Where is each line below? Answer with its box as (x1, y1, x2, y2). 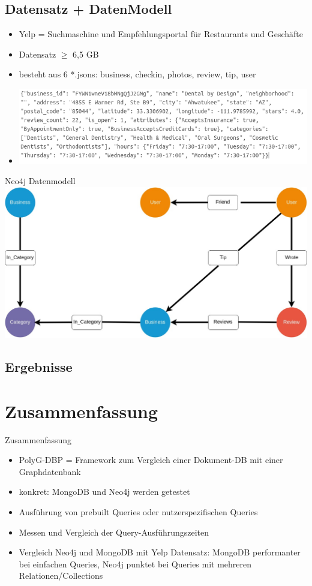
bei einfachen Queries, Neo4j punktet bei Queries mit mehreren (19, 557, 252, 570)
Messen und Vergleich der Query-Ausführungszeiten (19, 525, 209, 538)
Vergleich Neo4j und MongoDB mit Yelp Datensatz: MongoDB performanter (19, 546, 301, 558)
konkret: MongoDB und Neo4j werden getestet (19, 485, 190, 498)
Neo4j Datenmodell (5, 174, 76, 187)
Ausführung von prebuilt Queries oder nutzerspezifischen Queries (19, 505, 258, 518)
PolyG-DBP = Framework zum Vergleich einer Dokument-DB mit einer (19, 453, 283, 466)
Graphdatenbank (19, 465, 81, 477)
